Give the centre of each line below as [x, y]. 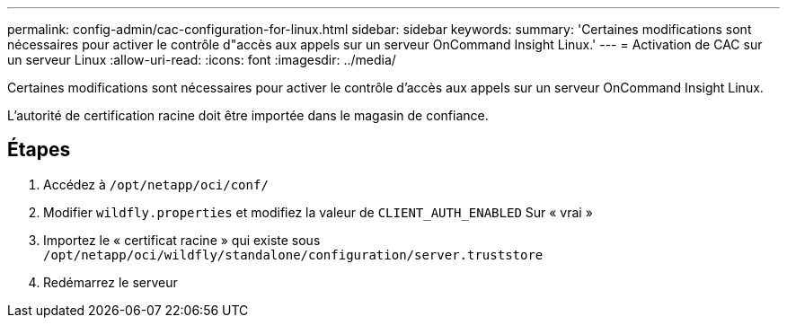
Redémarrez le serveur [111, 282]
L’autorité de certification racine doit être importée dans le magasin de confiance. [248, 115]
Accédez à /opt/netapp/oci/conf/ [156, 184]
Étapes [39, 150]
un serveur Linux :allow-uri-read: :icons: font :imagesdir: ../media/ [202, 60]
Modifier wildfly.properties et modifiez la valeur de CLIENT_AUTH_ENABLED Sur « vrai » [318, 212]
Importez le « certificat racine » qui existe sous [182, 240]
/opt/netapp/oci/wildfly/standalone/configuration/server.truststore [293, 255]
